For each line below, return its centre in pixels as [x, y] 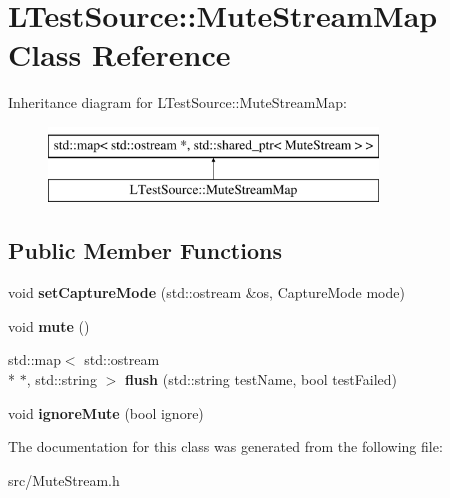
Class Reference [119, 54]
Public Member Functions [145, 250]
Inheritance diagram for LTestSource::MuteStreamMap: [177, 102]
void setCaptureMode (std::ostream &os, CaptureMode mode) [206, 292]
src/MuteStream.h [64, 479]
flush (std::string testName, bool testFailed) [261, 379]
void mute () [49, 325]
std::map [34, 359]
